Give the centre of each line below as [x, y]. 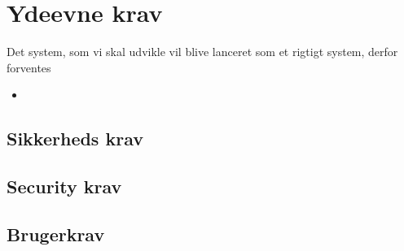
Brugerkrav [56, 234]
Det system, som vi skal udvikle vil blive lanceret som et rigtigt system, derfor [202, 52]
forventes [29, 67]
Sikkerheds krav [75, 138]
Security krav [64, 186]
